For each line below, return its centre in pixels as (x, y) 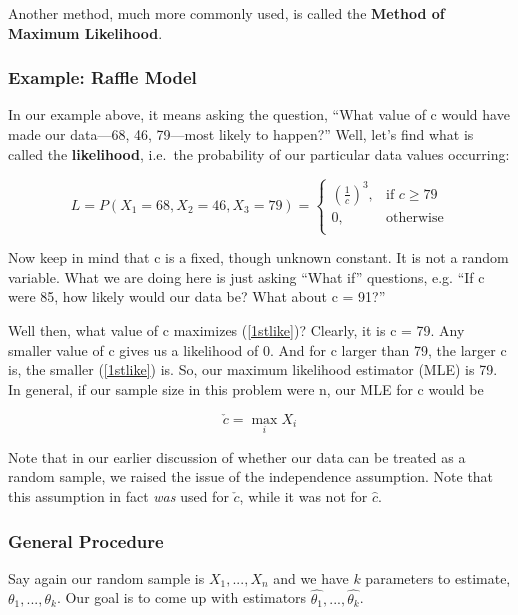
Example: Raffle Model (102, 77)
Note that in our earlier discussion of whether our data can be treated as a (237, 456)
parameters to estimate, (438, 577)
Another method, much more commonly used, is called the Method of (226, 13)
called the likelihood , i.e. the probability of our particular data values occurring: (259, 153)
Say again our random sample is (106, 577)
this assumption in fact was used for (118, 496)
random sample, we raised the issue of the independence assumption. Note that (251, 476)
